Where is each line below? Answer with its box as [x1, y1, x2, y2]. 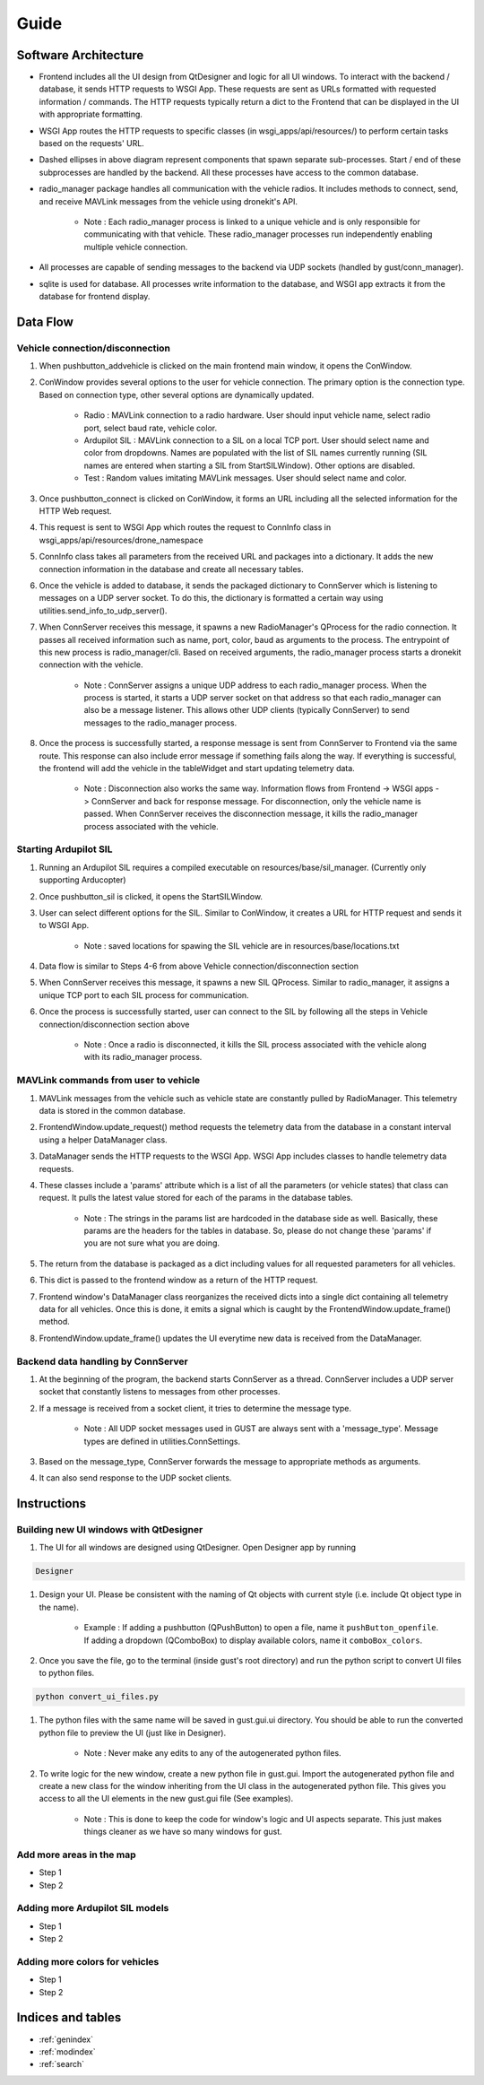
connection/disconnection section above [39, 1019, 190, 1029]
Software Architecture [16, 48, 144, 63]
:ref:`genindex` [39, 2034, 94, 2045]
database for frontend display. [39, 291, 151, 301]
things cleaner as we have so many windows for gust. [83, 1826, 282, 1837]
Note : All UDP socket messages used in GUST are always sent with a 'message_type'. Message [83, 1423, 439, 1434]
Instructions [16, 1496, 87, 1511]
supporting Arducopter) [39, 874, 126, 885]
